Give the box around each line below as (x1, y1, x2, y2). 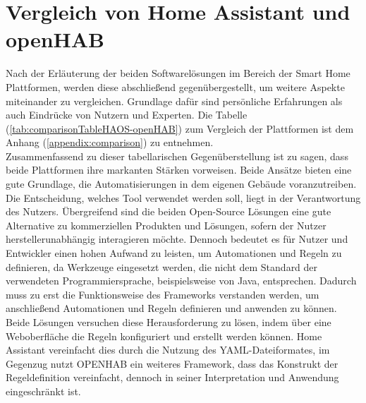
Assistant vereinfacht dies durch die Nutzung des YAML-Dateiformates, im (6, 342, 330, 357)
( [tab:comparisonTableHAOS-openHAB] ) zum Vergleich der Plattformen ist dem (6, 121, 354, 136)
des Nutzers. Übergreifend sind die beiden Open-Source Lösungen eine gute (6, 204, 331, 219)
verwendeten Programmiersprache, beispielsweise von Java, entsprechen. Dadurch (6, 273, 357, 288)
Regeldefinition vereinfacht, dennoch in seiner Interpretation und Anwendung (6, 370, 339, 385)
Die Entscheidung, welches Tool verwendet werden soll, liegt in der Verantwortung (6, 190, 361, 205)
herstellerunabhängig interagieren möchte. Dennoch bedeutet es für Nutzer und (6, 231, 348, 246)
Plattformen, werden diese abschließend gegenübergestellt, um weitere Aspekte (6, 79, 345, 94)
